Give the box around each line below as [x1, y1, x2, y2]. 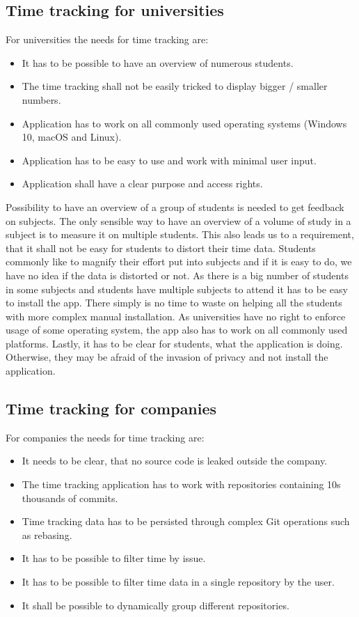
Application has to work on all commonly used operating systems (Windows [22, 116, 347, 130]
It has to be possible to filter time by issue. [22, 551, 206, 565]
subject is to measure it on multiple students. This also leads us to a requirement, [6, 227, 354, 242]
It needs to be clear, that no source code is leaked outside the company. [22, 453, 328, 468]
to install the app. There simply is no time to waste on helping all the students [6, 295, 342, 310]
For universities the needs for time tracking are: [6, 32, 209, 47]
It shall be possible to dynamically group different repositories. [22, 598, 289, 612]
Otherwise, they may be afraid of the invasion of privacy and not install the [6, 350, 328, 364]
